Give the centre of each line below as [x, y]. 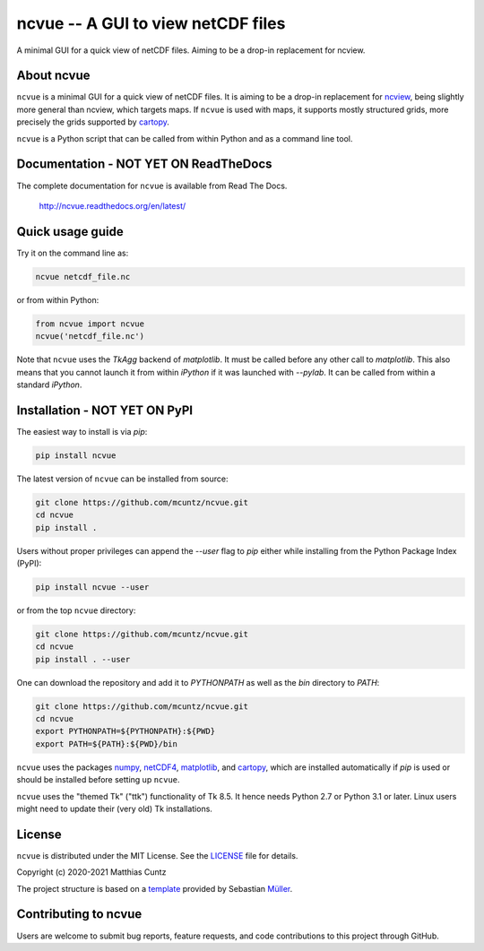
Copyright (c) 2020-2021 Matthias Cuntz [91, 872]
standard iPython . [49, 385]
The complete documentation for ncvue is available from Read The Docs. [152, 186]
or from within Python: [58, 299]
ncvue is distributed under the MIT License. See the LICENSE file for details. [157, 855]
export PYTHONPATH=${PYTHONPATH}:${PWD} [125, 731]
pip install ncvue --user [92, 587]
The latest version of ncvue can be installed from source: [122, 479]
